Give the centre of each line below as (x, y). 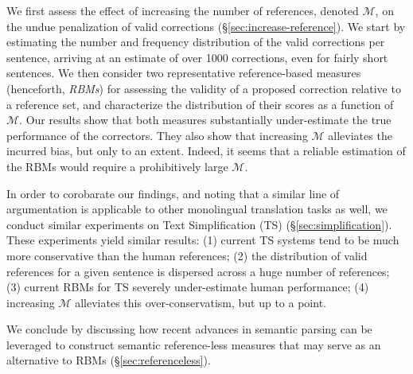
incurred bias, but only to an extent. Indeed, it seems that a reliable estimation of (206, 151)
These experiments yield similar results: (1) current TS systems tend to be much (203, 240)
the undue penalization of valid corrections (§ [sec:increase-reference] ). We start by (206, 26)
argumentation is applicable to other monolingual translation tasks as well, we (197, 209)
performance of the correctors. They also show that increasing (157, 135)
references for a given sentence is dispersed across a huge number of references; (198, 271)
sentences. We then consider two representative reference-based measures (184, 73)
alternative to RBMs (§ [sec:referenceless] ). (109, 360)
